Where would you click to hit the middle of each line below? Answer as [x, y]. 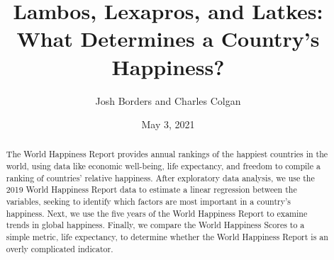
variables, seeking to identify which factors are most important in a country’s [148, 202]
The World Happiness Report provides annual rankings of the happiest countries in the [167, 154]
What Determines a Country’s [168, 39]
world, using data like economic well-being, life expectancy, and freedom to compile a [163, 166]
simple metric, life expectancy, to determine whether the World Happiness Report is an [167, 237]
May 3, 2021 [168, 124]
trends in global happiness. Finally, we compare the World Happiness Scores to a [155, 225]
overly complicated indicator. [60, 248]
